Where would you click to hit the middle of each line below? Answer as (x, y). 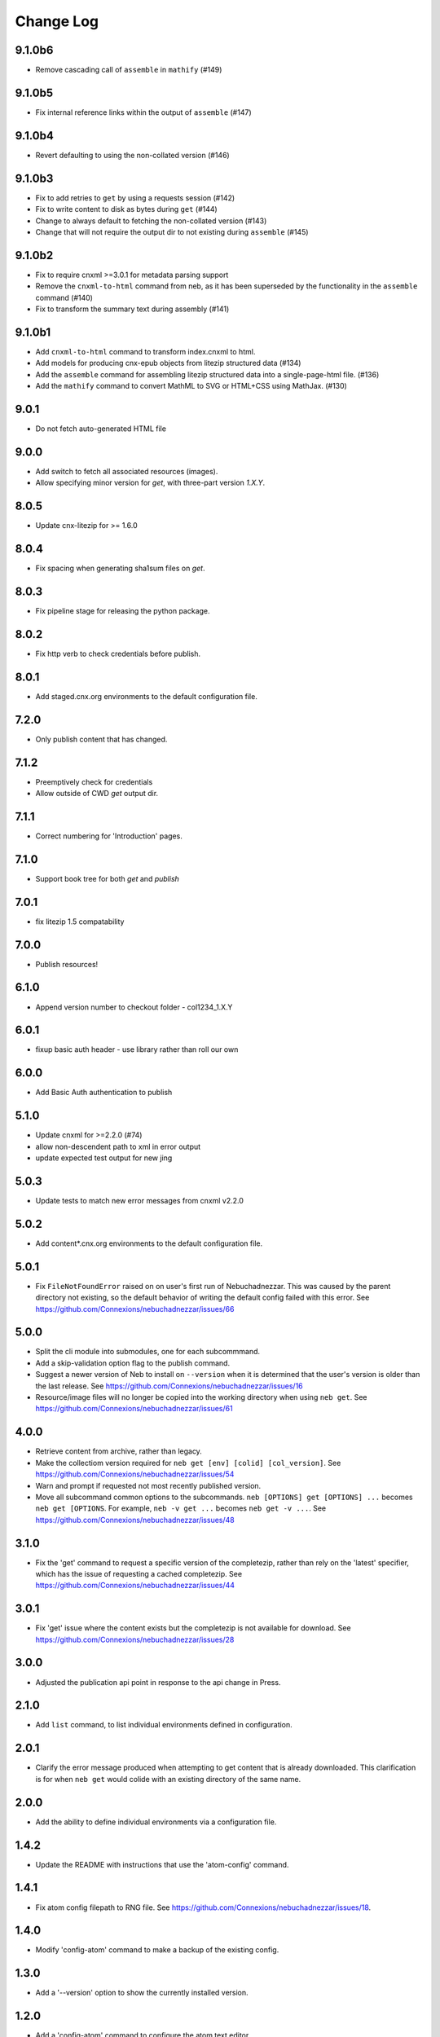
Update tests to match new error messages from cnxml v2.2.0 (140, 1200)
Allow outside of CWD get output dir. (97, 794)
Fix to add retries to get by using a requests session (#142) (135, 198)
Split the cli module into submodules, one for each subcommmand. (148, 1352)
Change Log (57, 21)
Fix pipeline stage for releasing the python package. (123, 611)
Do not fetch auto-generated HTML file (101, 429)
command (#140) (64, 297)
